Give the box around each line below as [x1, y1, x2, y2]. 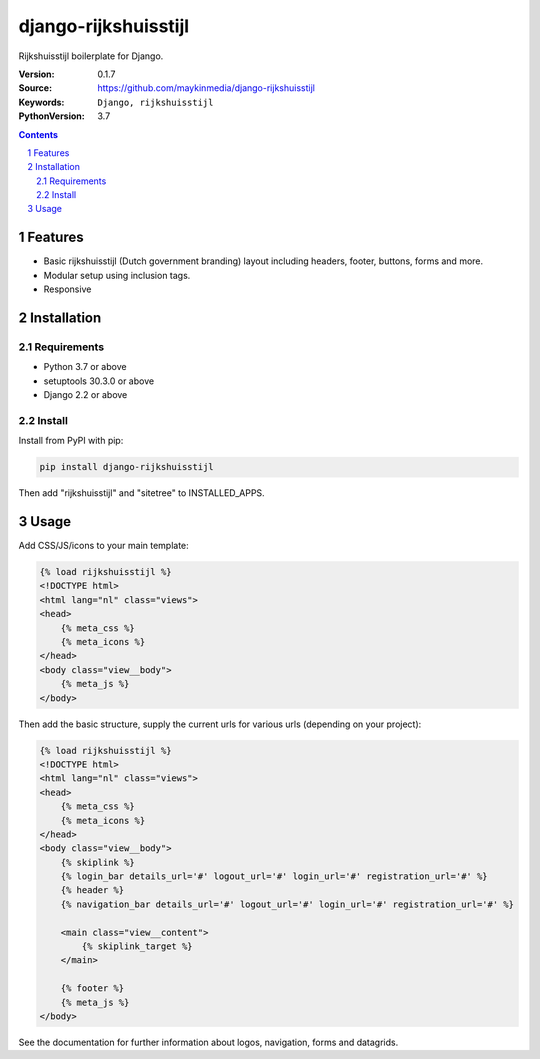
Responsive [43, 283, 92, 295]
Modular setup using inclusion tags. [43, 269, 191, 281]
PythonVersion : [18, 110, 85, 122]
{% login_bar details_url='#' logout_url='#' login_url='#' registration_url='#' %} [60, 871, 489, 882]
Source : [18, 82, 53, 94]
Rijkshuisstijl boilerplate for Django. [18, 50, 164, 62]
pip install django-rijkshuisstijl [39, 461, 214, 473]
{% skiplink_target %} [81, 941, 194, 952]
